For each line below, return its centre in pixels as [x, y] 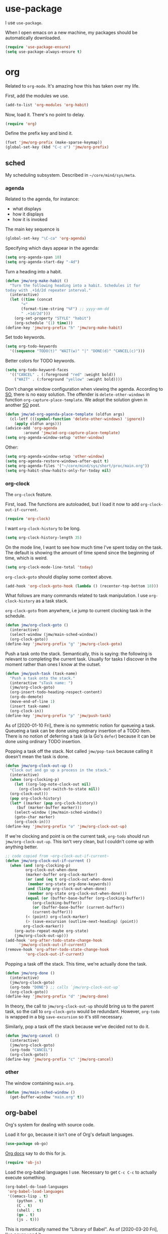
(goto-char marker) [35, 817]
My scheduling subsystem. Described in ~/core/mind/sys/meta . [71, 175]
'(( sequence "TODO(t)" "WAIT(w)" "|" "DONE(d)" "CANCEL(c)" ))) [77, 351]
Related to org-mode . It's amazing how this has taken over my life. [72, 86]
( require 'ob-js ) [23, 1163]
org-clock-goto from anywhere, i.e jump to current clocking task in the [78, 611]
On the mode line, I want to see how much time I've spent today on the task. [84, 547]
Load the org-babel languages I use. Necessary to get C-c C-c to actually [81, 1172]
